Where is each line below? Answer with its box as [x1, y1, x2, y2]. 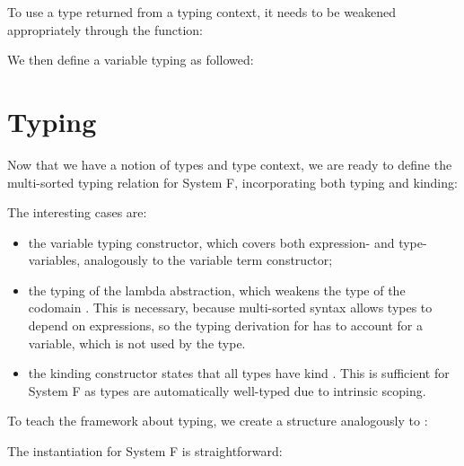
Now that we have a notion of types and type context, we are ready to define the [7, 154, 452, 173]
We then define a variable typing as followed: [7, 50, 254, 69]
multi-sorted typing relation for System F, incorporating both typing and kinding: [7, 172, 458, 191]
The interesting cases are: [7, 203, 147, 222]
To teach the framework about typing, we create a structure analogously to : [7, 411, 428, 430]
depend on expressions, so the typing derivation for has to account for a [28, 316, 424, 335]
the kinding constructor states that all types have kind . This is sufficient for [28, 364, 450, 382]
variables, [28, 251, 81, 269]
